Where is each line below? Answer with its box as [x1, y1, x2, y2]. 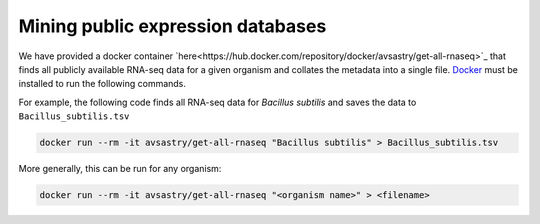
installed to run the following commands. [18, 78, 187, 90]
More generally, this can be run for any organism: [18, 163, 222, 175]
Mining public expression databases [18, 15, 327, 37]
